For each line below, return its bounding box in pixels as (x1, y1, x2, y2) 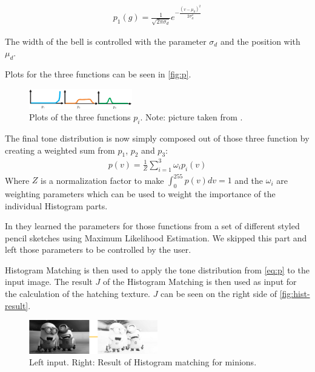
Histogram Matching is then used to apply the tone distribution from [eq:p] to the (5, 263, 310, 276)
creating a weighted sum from (5, 143, 115, 156)
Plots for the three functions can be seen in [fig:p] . (5, 68, 191, 80)
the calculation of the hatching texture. (5, 287, 151, 300)
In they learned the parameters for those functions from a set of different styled (5, 220, 300, 232)
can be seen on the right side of (161, 287, 277, 300)
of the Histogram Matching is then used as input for (102, 275, 297, 288)
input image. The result (5, 275, 93, 288)
